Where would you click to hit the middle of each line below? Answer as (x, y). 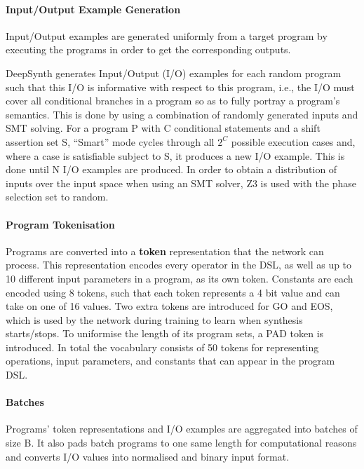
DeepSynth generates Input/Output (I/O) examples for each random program (174, 73)
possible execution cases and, (293, 141)
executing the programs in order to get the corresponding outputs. (148, 49)
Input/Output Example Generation (93, 9)
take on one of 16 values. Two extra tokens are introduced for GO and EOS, (169, 306)
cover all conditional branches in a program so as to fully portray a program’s (173, 101)
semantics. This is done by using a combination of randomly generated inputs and (182, 114)
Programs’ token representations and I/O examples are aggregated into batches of (182, 429)
